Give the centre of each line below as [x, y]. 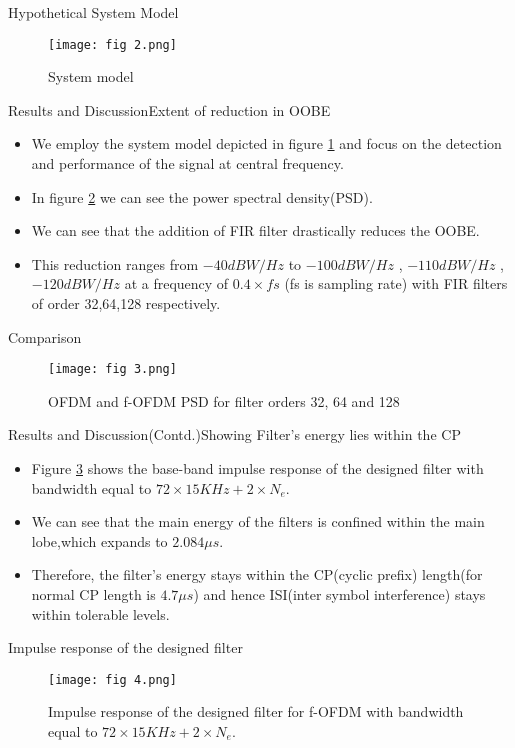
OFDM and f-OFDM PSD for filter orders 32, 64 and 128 [224, 400]
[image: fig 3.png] [112, 369]
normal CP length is [93, 594]
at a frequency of [176, 283]
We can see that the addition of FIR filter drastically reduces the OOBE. [255, 230]
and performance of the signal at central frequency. [187, 163]
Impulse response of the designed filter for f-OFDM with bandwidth [256, 711]
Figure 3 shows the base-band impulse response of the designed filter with [257, 468]
